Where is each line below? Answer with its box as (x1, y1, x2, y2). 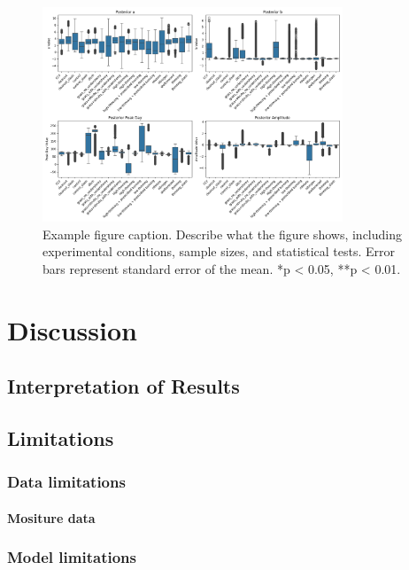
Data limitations (7, 471, 126, 493)
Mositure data (7, 508, 96, 527)
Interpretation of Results (7, 372, 240, 400)
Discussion (7, 311, 137, 347)
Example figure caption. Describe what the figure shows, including (42, 224, 402, 243)
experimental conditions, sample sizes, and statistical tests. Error (42, 242, 396, 261)
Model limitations (7, 546, 136, 568)
